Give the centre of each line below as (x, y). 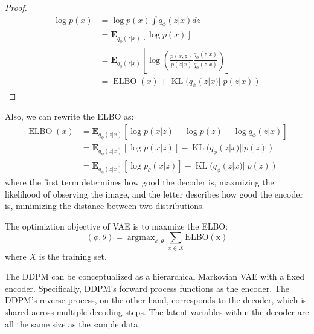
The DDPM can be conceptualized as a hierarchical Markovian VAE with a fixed (155, 276)
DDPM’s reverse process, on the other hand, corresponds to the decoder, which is (156, 300)
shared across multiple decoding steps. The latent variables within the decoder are (157, 311)
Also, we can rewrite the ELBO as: (69, 116)
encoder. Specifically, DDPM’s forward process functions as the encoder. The (147, 288)
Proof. (16, 7)
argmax (141, 238)
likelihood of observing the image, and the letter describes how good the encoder (154, 194)
